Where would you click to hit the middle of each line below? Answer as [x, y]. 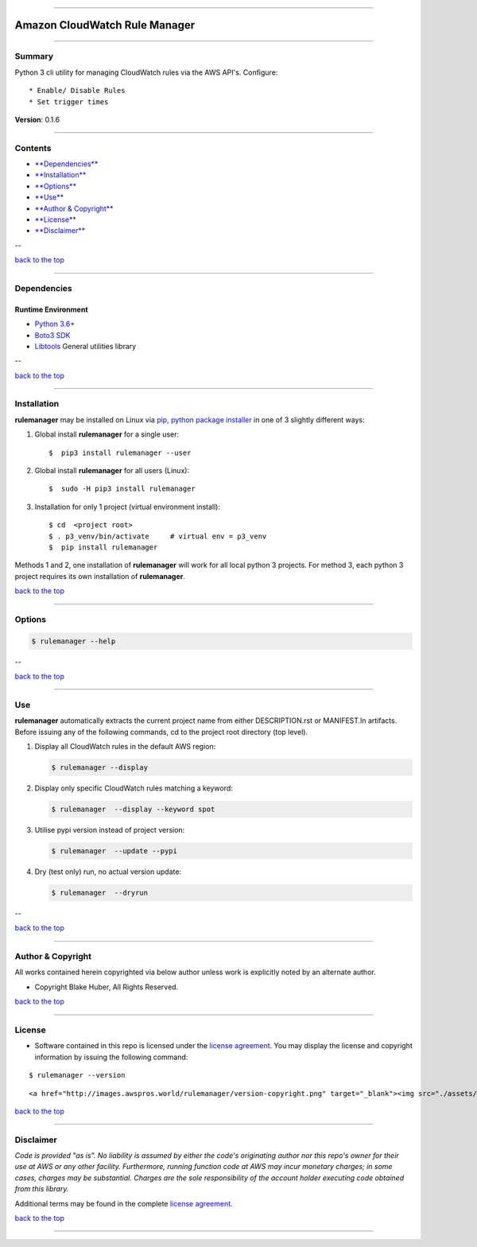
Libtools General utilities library [85, 346]
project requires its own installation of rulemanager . [100, 576]
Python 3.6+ [55, 324]
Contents [33, 148]
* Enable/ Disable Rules [77, 91]
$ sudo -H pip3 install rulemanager [122, 489]
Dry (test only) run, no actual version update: [108, 872]
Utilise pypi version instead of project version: [110, 829]
